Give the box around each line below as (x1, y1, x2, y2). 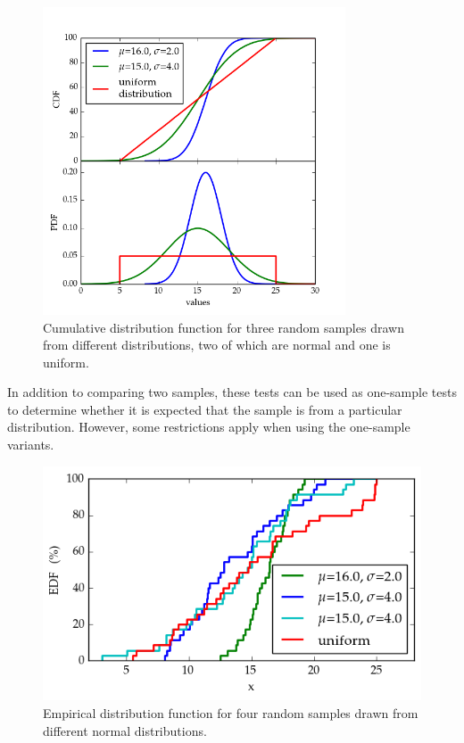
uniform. (43, 352, 89, 371)
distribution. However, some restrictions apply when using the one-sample (7, 417, 410, 436)
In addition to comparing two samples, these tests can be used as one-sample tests (7, 383, 457, 401)
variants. (7, 435, 54, 454)
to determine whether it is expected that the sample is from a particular (7, 400, 402, 418)
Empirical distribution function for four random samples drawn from (43, 703, 418, 722)
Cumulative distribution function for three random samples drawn (43, 318, 404, 336)
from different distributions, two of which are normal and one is (43, 335, 391, 354)
